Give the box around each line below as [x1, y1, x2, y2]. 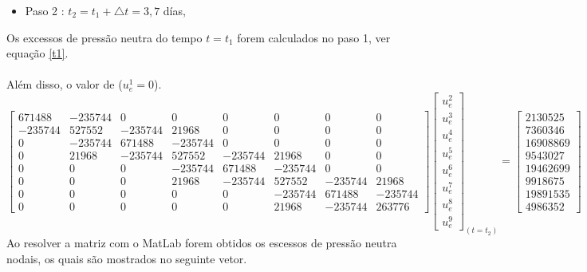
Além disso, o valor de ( [6, 76, 123, 93]
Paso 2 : [25, 2, 65, 18]
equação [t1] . [6, 45, 69, 61]
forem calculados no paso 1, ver [237, 29, 391, 45]
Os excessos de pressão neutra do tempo [6, 29, 203, 45]
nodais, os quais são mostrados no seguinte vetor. [6, 250, 247, 266]
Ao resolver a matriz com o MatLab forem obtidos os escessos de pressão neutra [6, 235, 397, 251]
